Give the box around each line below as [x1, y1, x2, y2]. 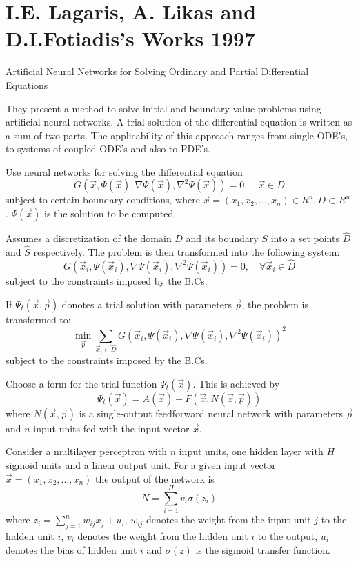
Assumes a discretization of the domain [6, 231, 172, 245]
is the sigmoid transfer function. [195, 542, 330, 556]
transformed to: [6, 312, 71, 326]
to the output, [257, 529, 318, 543]
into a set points [270, 231, 339, 245]
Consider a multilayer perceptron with [6, 444, 167, 459]
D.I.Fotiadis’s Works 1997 [6, 24, 256, 52]
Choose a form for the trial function [6, 376, 157, 390]
